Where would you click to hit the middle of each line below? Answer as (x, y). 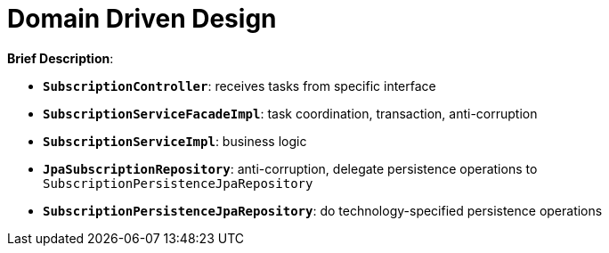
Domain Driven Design (142, 19)
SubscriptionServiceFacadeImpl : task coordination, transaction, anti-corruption (290, 113)
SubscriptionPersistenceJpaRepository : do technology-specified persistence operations (323, 210)
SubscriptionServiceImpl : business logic (175, 141)
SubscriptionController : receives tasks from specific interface (240, 86)
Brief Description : (61, 58)
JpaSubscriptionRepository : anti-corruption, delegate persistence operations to (290, 168)
